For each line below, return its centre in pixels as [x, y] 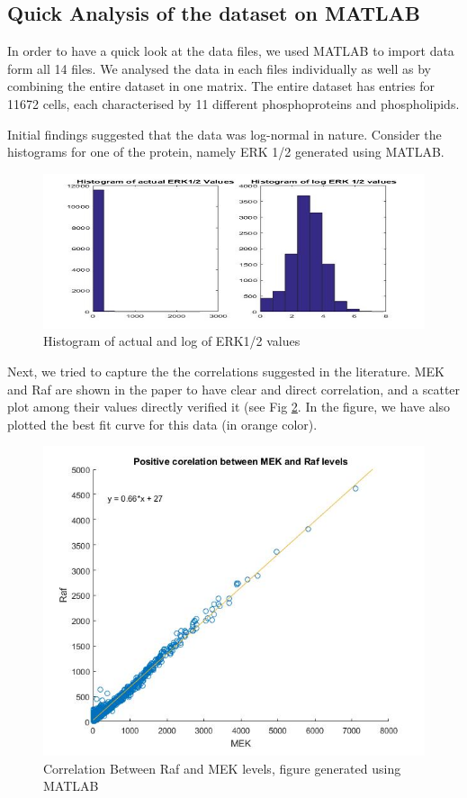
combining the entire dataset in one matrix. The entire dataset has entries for [221, 86]
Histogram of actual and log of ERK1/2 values [172, 341]
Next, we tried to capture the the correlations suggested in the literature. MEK [226, 371]
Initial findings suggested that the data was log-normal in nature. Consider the [225, 134]
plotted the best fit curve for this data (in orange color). [162, 424]
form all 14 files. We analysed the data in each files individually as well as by [219, 68]
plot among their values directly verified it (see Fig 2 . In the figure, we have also [229, 407]
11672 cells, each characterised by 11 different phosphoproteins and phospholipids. [233, 103]
